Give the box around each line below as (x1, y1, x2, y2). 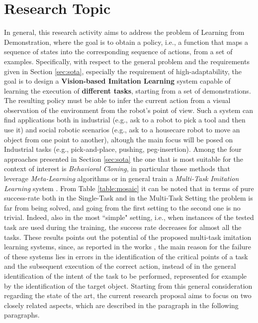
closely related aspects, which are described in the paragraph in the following (4, 300, 239, 310)
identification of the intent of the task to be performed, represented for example (4, 270, 247, 281)
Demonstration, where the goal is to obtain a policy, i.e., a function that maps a (4, 36, 248, 47)
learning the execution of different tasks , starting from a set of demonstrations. (4, 85, 251, 96)
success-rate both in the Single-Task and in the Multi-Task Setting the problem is (4, 193, 253, 203)
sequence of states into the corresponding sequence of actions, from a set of (4, 46, 233, 57)
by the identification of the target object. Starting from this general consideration (4, 280, 253, 291)
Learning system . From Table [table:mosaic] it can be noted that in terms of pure (4, 183, 254, 193)
